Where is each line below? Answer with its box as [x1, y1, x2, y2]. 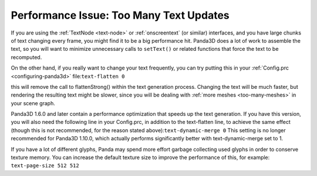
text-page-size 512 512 [11, 163, 79, 169]
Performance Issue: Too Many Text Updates [11, 9, 230, 22]
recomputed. [11, 53, 42, 61]
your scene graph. [11, 99, 55, 106]
